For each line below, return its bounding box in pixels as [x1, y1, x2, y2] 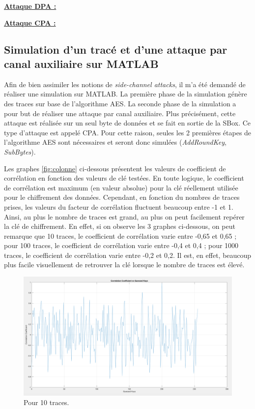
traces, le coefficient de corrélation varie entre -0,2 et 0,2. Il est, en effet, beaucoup [4, 250, 252, 260]
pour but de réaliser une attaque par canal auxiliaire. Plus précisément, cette [4, 108, 236, 118]
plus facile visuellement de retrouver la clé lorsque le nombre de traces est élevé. [4, 259, 245, 270]
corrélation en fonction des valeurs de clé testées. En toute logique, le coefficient [4, 173, 244, 183]
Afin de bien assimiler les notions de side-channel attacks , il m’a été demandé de [4, 79, 246, 89]
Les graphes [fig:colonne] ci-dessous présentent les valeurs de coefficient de [4, 163, 226, 173]
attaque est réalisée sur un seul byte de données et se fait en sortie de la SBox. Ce [4, 118, 251, 128]
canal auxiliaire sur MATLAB [4, 56, 159, 71]
